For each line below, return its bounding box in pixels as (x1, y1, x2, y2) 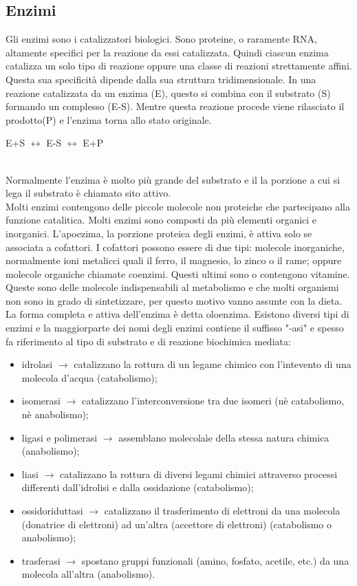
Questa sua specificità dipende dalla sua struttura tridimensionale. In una (6, 72, 316, 86)
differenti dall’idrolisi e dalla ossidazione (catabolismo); (21, 480, 254, 495)
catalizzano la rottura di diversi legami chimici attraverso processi (60, 466, 338, 481)
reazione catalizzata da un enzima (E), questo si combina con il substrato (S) (6, 85, 331, 100)
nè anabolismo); (21, 407, 89, 422)
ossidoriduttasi (21, 503, 83, 518)
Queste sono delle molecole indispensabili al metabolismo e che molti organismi (6, 280, 339, 294)
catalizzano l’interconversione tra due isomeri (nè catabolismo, (82, 393, 345, 408)
